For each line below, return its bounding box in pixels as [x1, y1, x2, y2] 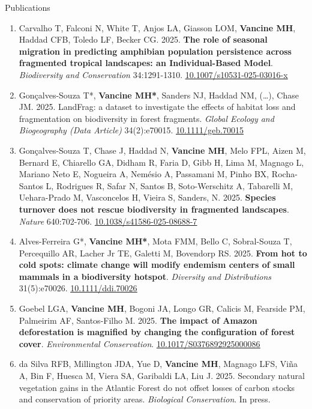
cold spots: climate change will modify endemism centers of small [19, 258, 295, 271]
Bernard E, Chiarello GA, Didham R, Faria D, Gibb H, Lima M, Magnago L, [19, 156, 304, 168]
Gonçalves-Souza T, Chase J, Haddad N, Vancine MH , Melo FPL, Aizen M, [19, 144, 306, 156]
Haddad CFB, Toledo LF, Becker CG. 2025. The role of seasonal [19, 33, 268, 46]
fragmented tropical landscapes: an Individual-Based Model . [19, 56, 274, 69]
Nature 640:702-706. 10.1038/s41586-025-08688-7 [19, 214, 197, 227]
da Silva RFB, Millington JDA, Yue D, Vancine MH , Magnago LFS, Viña [19, 357, 298, 370]
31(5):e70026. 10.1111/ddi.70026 [19, 282, 137, 294]
